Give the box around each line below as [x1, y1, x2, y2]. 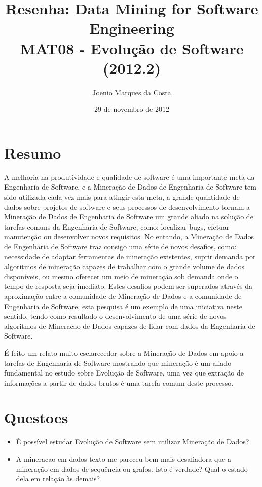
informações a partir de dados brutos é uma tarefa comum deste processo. [4, 377, 234, 388]
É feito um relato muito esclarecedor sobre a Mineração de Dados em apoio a [4, 347, 244, 358]
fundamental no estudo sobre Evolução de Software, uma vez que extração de [4, 367, 244, 378]
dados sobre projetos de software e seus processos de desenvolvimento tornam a [4, 201, 250, 212]
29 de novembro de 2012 [94, 104, 169, 115]
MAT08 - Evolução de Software [20, 38, 244, 58]
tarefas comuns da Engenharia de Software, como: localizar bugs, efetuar [4, 221, 230, 232]
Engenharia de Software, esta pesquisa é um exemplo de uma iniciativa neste [4, 301, 242, 311]
